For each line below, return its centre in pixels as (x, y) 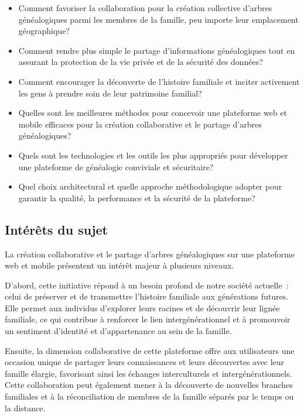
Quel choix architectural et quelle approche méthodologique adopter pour (150, 186)
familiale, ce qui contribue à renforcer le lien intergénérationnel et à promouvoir (148, 319)
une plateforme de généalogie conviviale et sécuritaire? (116, 166)
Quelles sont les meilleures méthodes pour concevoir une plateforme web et (153, 113)
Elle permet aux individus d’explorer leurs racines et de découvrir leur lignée (142, 307)
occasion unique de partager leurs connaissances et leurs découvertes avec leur (145, 362)
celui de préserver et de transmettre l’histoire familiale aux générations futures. (147, 296)
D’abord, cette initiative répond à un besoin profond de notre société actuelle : (147, 285)
